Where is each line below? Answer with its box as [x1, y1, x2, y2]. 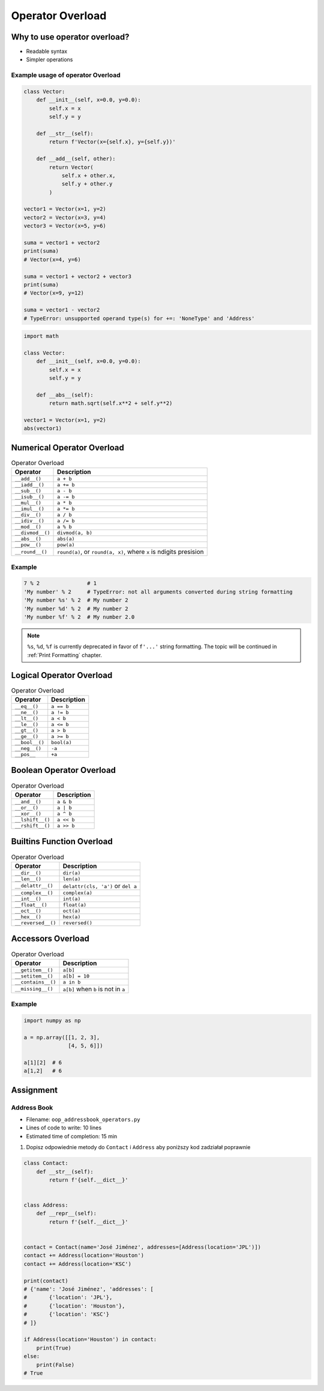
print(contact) [23, 1277, 68, 1284]
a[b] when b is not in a [62, 985, 125, 993]
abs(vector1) [23, 425, 62, 432]
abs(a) [57, 536, 75, 542]
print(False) [36, 1361, 75, 1368]
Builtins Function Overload [11, 837, 113, 847]
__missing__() [14, 986, 53, 993]
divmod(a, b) [57, 530, 93, 536]
